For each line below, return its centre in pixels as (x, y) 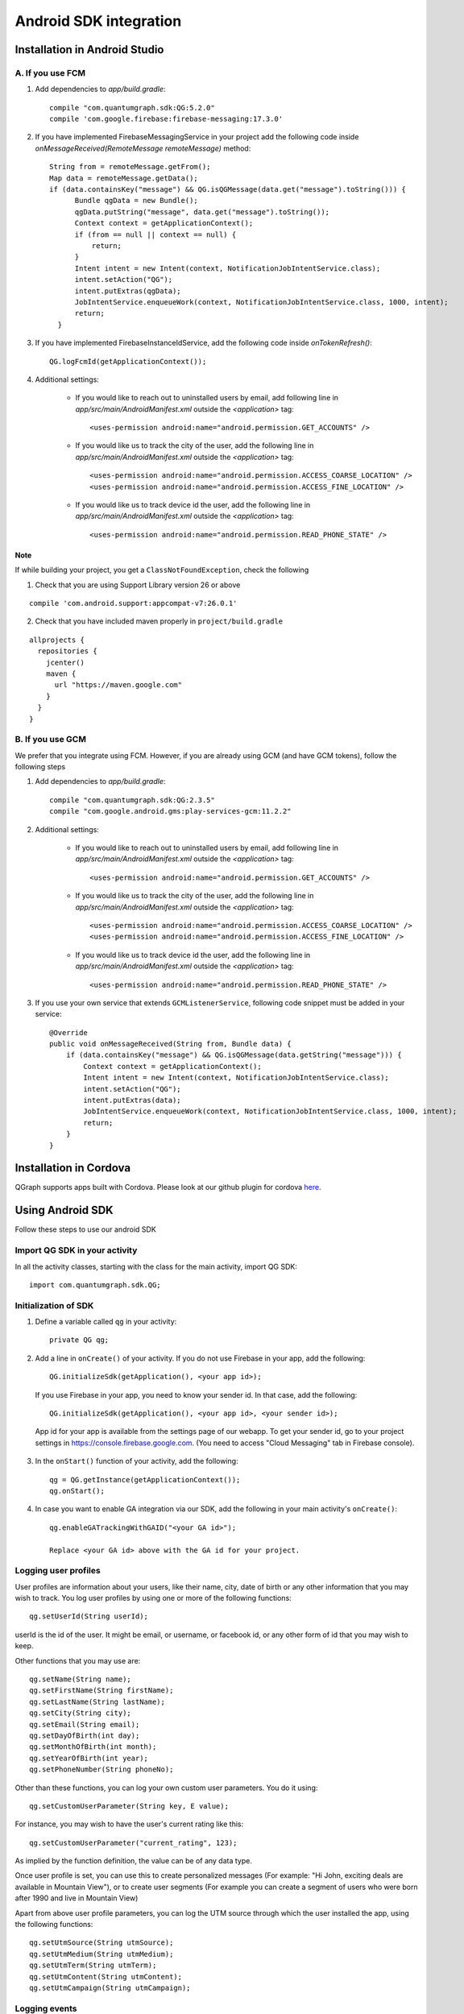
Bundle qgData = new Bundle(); (137, 201)
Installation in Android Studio (89, 50)
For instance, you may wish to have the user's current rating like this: (129, 1824)
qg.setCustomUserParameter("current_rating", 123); (133, 1842)
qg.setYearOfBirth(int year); (89, 1758)
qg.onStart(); (77, 1491)
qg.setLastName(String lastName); (97, 1701)
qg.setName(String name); (81, 1679)
